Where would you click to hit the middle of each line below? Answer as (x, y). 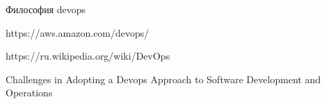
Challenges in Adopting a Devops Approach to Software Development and (163, 79)
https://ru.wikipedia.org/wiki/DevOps (88, 56)
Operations (29, 93)
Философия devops (46, 9)
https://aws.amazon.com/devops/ (78, 32)
